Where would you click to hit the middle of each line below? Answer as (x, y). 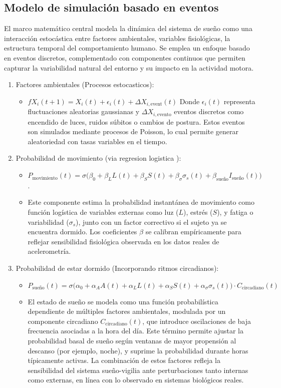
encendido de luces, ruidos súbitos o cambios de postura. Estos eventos (136, 121)
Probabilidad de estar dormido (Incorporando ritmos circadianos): (117, 268)
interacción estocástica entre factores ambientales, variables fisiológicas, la (117, 38)
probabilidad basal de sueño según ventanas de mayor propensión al (132, 340)
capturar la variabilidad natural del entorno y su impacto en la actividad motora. (129, 67)
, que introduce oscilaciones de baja (197, 321)
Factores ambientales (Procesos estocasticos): (85, 84)
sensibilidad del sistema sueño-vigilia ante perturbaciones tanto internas (138, 370)
